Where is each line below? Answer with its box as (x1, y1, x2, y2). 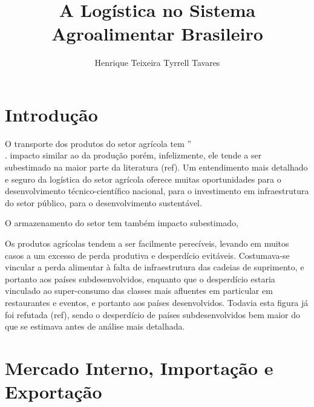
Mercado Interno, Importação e (5, 355, 273, 380)
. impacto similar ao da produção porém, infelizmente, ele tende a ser (5, 149, 262, 161)
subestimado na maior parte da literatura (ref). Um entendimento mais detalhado (5, 161, 308, 174)
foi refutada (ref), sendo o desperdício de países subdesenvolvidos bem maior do (5, 308, 300, 321)
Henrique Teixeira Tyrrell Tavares (94, 56, 220, 69)
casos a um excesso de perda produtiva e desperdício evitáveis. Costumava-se (5, 249, 290, 261)
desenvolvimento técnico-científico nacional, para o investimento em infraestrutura (5, 184, 309, 197)
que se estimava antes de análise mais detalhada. (5, 320, 185, 333)
